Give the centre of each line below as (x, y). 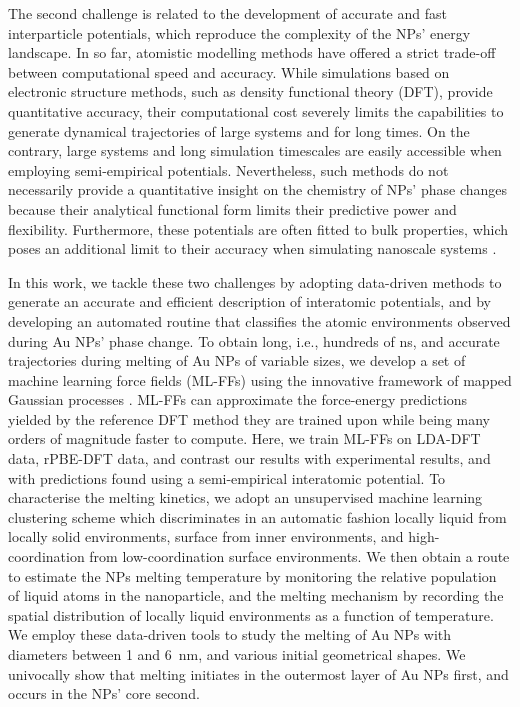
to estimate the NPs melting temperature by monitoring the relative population (252, 575)
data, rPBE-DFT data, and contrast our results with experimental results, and (249, 458)
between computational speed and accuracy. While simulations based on (229, 71)
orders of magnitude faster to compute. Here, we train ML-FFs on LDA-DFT (244, 438)
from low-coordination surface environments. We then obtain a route (299, 556)
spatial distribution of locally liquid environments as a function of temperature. (251, 614)
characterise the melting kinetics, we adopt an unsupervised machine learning (245, 497)
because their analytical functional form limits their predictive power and (232, 208)
